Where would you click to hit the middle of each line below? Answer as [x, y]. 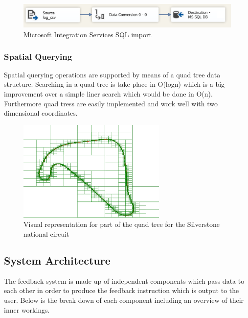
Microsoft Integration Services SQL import [88, 35]
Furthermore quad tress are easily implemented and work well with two [111, 103]
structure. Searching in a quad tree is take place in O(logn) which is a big [114, 84]
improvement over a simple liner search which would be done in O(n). [108, 94]
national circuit [46, 233]
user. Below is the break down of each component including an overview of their [124, 300]
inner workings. [27, 309]
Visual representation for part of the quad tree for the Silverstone [122, 224]
